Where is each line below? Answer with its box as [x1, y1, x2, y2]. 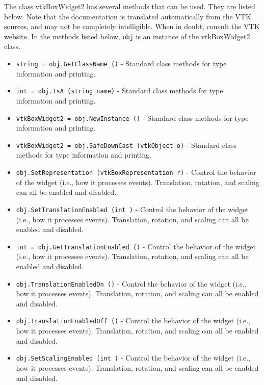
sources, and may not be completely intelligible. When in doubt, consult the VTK [4, 21, 260, 32]
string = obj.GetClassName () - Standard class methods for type [16, 58, 227, 69]
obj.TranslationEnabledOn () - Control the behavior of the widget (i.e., [16, 278, 247, 289]
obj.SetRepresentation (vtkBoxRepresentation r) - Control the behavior [16, 167, 256, 177]
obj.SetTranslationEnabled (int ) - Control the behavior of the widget [16, 203, 249, 214]
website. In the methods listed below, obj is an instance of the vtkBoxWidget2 [4, 31, 250, 41]
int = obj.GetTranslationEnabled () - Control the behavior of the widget [16, 241, 256, 251]
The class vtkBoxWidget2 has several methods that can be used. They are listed [4, 1, 255, 11]
